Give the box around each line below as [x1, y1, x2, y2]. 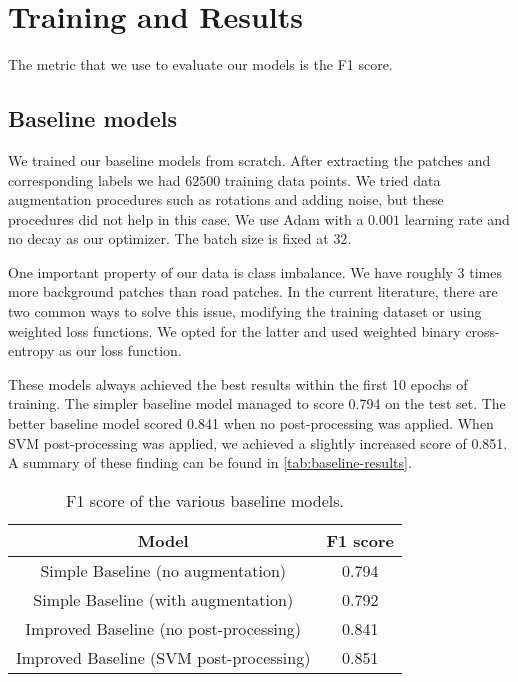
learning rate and [404, 208, 510, 229]
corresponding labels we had [8, 169, 181, 190]
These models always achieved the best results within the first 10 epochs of [8, 373, 468, 394]
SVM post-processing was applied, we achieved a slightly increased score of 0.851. [8, 432, 508, 453]
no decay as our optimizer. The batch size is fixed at [8, 228, 329, 249]
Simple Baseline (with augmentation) [33, 587, 294, 611]
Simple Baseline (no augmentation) [40, 558, 287, 582]
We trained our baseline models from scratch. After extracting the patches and [8, 149, 491, 170]
